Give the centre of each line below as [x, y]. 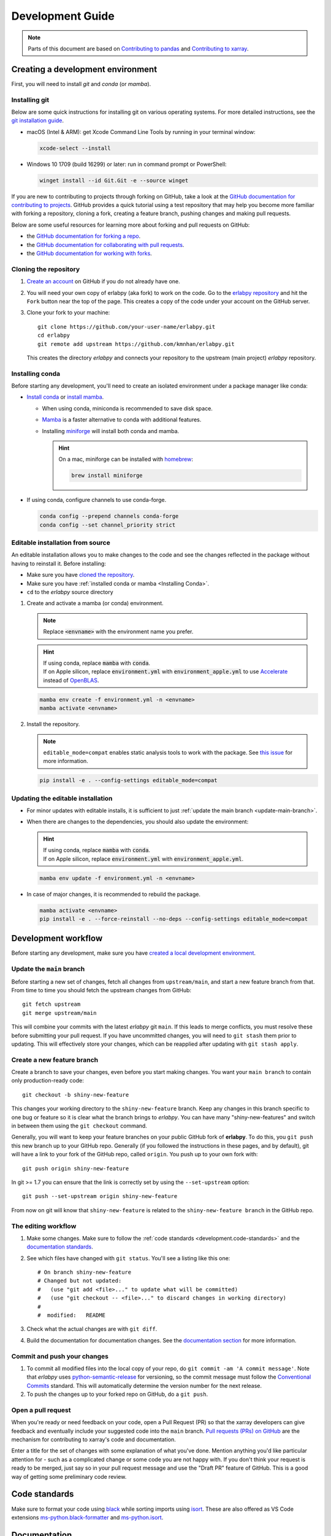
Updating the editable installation [62, 798]
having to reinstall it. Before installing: [59, 563]
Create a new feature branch [55, 1060]
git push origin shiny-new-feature [76, 1168]
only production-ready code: [48, 1081]
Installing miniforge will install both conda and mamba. [111, 431]
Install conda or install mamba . [65, 397]
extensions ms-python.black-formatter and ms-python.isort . [87, 1517]
